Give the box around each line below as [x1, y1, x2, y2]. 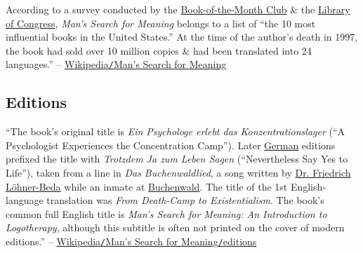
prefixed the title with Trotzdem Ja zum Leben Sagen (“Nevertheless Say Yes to [6, 151, 348, 166]
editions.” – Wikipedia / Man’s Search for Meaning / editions [6, 233, 257, 248]
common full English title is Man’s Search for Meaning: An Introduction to [6, 206, 327, 221]
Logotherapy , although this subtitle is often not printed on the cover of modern [6, 220, 345, 235]
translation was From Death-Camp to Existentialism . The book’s [46, 193, 324, 207]
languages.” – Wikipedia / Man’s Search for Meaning [6, 57, 227, 71]
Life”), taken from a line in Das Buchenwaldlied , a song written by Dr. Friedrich [6, 165, 351, 180]
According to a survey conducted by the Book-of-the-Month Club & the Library [6, 2, 350, 16]
